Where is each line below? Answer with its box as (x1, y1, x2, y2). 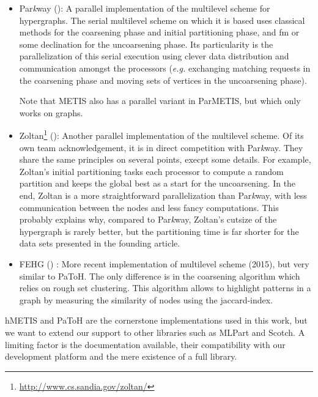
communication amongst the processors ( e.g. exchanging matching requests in (19, 61, 311, 74)
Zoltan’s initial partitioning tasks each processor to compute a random (19, 165, 284, 177)
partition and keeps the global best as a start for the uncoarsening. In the (19, 177, 296, 190)
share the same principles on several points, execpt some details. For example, (19, 153, 311, 166)
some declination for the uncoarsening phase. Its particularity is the (19, 37, 273, 50)
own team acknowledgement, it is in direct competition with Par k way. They (19, 141, 303, 154)
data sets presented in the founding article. (19, 237, 180, 250)
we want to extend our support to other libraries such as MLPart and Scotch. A (5, 325, 305, 338)
